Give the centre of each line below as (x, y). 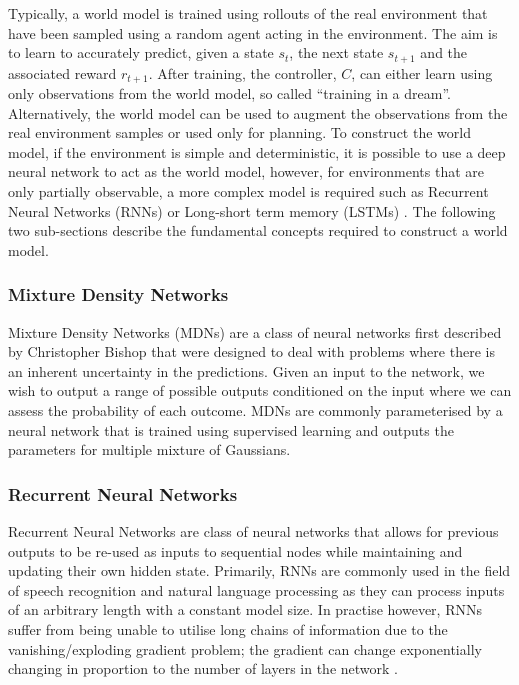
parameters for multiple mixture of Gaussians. (149, 449)
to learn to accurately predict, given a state (141, 52)
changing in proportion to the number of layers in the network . (203, 668)
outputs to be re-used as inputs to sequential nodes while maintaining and (235, 550)
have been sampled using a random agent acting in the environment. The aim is (253, 32)
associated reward (62, 72)
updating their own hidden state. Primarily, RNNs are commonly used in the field (259, 570)
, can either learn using (422, 72)
